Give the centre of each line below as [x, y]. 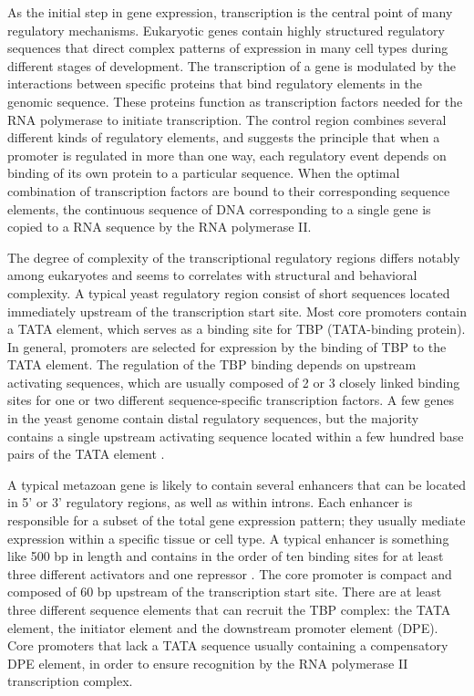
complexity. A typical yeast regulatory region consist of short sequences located [229, 292]
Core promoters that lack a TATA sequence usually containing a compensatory [228, 645]
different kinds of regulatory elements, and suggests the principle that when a [224, 137]
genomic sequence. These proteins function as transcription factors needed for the [235, 101]
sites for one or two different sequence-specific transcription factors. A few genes [231, 400]
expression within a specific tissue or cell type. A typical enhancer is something [228, 538]
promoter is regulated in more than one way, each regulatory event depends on [227, 155]
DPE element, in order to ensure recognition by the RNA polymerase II [208, 663]
